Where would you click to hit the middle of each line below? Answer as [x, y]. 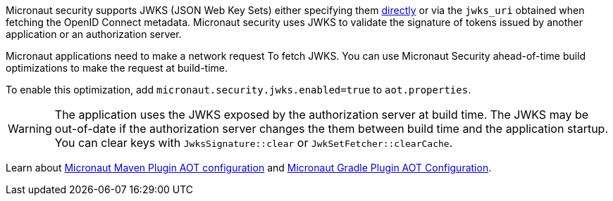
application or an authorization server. [94, 34]
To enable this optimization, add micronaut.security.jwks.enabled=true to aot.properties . [239, 90]
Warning [30, 129]
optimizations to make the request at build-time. [117, 68]
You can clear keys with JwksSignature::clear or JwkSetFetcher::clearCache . [254, 143]
